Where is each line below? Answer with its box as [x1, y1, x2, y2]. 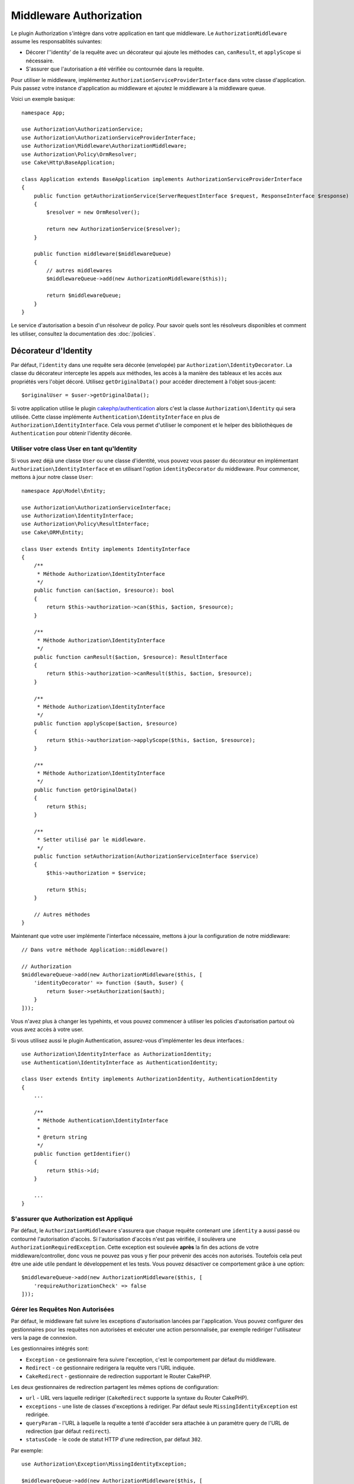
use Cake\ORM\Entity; [21, 529, 84, 535]
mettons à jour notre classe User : [11, 474, 93, 481]
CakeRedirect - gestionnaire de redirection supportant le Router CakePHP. [25, 1372, 211, 1380]
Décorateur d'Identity [11, 345, 93, 356]
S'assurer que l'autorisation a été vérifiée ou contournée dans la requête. [25, 65, 204, 72]
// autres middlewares [46, 267, 112, 274]
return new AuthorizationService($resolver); [46, 226, 181, 233]
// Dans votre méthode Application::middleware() [21, 946, 169, 953]
